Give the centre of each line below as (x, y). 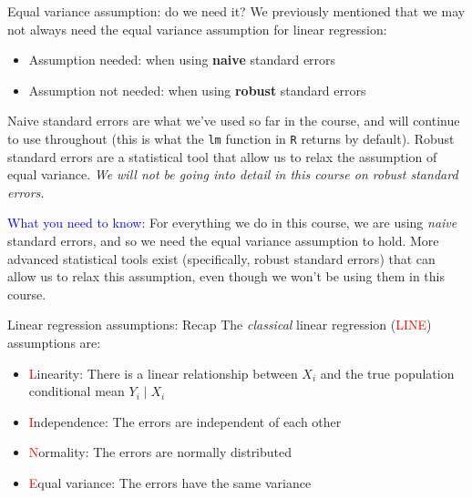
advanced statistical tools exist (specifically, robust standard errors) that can (221, 258)
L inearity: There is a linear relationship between (163, 373)
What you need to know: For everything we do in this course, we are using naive (232, 223)
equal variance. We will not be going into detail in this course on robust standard (233, 174)
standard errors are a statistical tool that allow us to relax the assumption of (222, 156)
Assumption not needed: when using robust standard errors (197, 90)
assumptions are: (54, 342)
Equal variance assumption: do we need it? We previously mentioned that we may (236, 11)
